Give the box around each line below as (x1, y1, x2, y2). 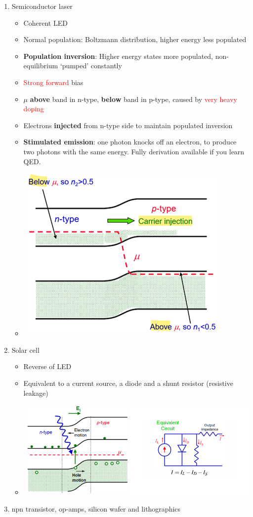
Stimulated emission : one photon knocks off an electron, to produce (23, 137, 237, 147)
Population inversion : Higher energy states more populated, (23, 50, 213, 61)
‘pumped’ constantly (60, 60, 122, 71)
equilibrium (23, 60, 58, 71)
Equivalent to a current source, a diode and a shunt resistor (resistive (23, 377, 233, 388)
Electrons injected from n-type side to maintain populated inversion (23, 120, 233, 130)
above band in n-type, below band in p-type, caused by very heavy (30, 94, 237, 104)
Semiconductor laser (11, 1, 73, 11)
